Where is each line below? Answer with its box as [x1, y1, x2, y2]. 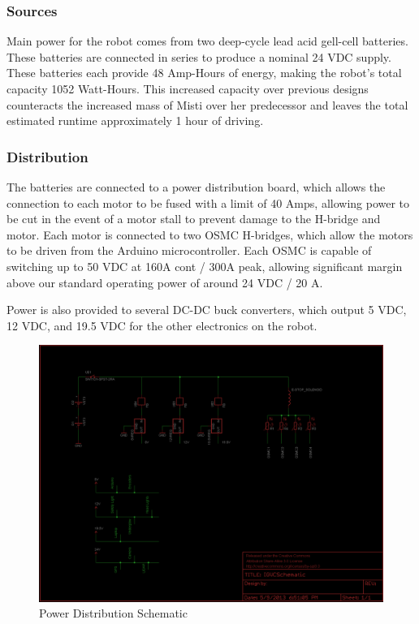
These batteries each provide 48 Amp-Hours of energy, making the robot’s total [6, 64, 402, 81]
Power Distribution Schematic [39, 605, 188, 622]
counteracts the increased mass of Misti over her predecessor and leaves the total [6, 96, 408, 113]
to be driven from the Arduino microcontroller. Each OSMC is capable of [6, 242, 372, 259]
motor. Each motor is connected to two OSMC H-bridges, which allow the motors [6, 226, 413, 243]
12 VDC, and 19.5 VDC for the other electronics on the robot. [6, 316, 317, 334]
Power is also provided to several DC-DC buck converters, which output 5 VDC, [6, 301, 407, 318]
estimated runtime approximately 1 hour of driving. [6, 112, 264, 129]
